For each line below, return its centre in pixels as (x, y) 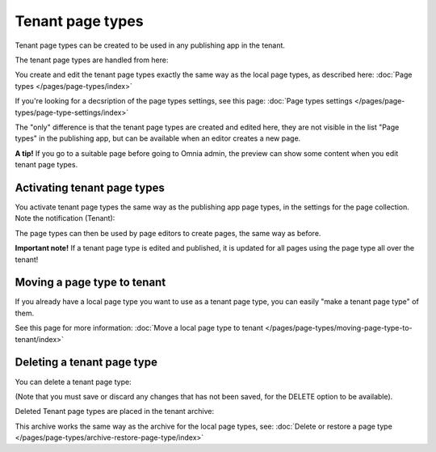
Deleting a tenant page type (86, 363)
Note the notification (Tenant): (65, 218)
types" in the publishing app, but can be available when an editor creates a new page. (158, 138)
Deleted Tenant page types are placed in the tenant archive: (114, 412)
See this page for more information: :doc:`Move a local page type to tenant (139, 328)
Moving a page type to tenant (90, 283)
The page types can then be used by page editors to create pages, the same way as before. (168, 233)
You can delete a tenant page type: (73, 382)
